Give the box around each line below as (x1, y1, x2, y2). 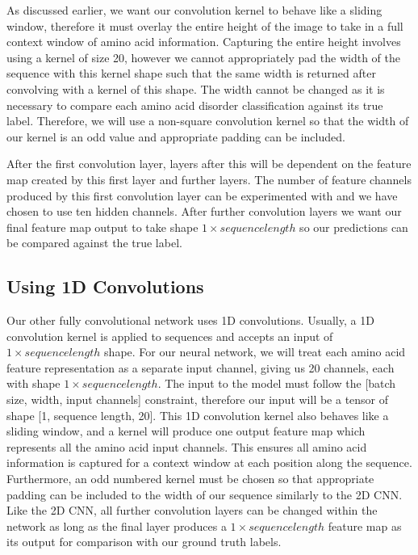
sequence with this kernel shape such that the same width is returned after (6, 65, 376, 82)
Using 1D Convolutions (6, 274, 204, 299)
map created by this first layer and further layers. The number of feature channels (6, 170, 412, 187)
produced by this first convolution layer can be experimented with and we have (6, 187, 398, 204)
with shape (6, 375, 61, 392)
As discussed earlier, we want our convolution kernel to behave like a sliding (6, 2, 382, 18)
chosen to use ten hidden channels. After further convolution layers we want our (6, 203, 402, 220)
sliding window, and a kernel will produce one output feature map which (6, 423, 366, 439)
